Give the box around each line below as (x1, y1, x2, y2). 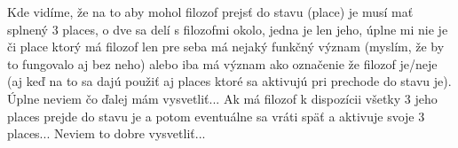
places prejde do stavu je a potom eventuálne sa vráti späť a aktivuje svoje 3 (7, 106, 425, 125)
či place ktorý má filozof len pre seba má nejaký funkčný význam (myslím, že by (7, 37, 445, 56)
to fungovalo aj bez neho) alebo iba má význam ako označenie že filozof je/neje (7, 54, 438, 73)
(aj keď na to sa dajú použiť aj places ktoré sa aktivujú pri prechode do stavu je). (7, 72, 452, 90)
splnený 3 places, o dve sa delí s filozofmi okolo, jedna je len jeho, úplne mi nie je (7, 19, 448, 38)
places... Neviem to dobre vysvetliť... (7, 124, 206, 143)
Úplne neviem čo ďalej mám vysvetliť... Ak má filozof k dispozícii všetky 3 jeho (7, 89, 438, 107)
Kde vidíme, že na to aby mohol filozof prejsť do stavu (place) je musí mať (7, 3, 414, 20)
